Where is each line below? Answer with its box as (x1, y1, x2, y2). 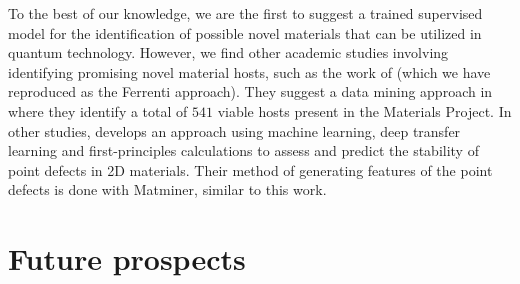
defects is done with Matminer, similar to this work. (8, 179, 327, 200)
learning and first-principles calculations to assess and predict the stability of (8, 140, 479, 161)
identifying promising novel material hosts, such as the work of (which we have (8, 61, 491, 82)
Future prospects (8, 238, 246, 279)
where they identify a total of (8, 100, 188, 121)
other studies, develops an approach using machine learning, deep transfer (8, 120, 461, 141)
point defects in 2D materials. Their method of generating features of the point (8, 159, 493, 180)
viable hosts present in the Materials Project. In (217, 100, 512, 121)
